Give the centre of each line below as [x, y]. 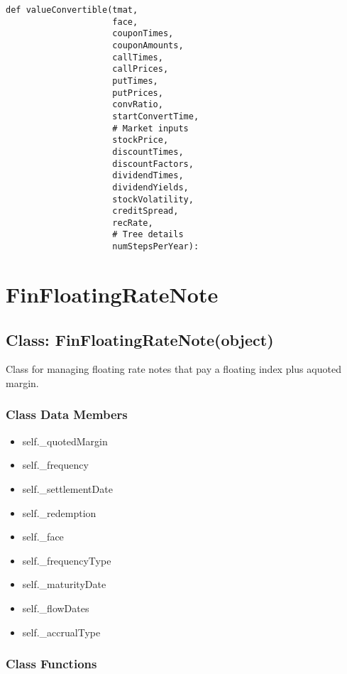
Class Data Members [67, 414]
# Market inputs [150, 128]
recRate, [133, 223]
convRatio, [138, 105]
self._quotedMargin [65, 441]
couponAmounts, [148, 45]
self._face [43, 537]
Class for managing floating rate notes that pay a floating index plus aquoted [173, 369]
